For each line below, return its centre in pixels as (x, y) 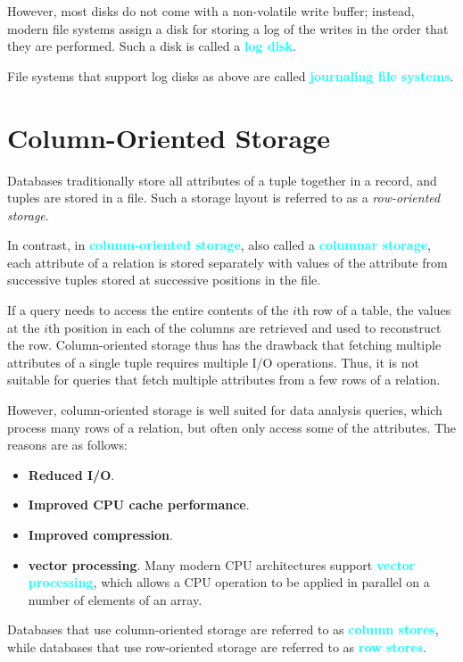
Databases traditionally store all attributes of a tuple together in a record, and (222, 180)
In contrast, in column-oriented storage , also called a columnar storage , (219, 245)
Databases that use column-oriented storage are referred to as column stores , (223, 629)
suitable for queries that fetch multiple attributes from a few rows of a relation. (224, 380)
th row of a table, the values (374, 310)
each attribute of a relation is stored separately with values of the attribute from (227, 262)
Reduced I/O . (71, 474)
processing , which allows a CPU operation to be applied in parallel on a (229, 582)
